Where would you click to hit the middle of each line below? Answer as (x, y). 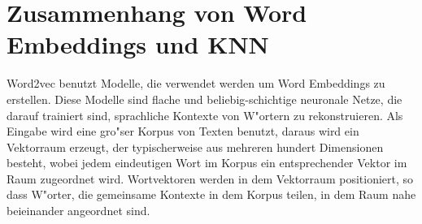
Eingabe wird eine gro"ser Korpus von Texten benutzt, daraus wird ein (183, 131)
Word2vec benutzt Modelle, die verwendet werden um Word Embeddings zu (196, 83)
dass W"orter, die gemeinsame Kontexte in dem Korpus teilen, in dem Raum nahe (211, 194)
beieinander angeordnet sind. (78, 211)
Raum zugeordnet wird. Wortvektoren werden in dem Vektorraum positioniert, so (210, 178)
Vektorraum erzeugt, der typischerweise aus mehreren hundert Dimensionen (195, 146)
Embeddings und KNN (138, 44)
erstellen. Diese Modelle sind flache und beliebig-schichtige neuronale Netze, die (204, 99)
